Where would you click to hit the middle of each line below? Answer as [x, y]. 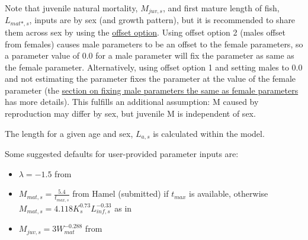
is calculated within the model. [209, 133]
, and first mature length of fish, [221, 8]
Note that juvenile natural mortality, [71, 8]
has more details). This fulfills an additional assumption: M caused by [132, 102]
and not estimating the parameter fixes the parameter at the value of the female [150, 79]
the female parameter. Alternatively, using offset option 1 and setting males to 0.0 [154, 67]
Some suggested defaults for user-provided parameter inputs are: [122, 154]
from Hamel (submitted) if [121, 193]
